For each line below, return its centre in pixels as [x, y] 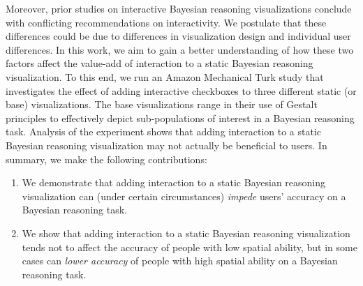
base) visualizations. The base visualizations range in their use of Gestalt [162, 104]
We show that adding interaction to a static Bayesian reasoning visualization [186, 233]
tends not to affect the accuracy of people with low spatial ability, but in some [190, 247]
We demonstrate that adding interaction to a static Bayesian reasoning [174, 182]
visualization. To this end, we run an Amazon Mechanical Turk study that [165, 76]
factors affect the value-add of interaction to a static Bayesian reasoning [160, 63]
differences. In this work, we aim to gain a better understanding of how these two [180, 49]
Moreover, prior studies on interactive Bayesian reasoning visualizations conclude [179, 8]
